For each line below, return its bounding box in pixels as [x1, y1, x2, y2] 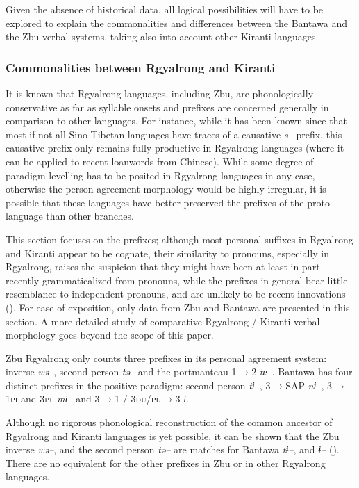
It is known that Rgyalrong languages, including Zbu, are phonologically [6, 86, 314, 100]
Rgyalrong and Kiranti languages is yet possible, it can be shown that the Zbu [6, 428, 340, 443]
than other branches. [46, 209, 134, 223]
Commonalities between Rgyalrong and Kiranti [6, 58, 276, 76]
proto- [307, 195, 333, 209]
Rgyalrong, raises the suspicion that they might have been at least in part [6, 259, 320, 274]
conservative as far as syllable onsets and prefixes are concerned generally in [6, 99, 329, 114]
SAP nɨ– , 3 [285, 377, 333, 392]
